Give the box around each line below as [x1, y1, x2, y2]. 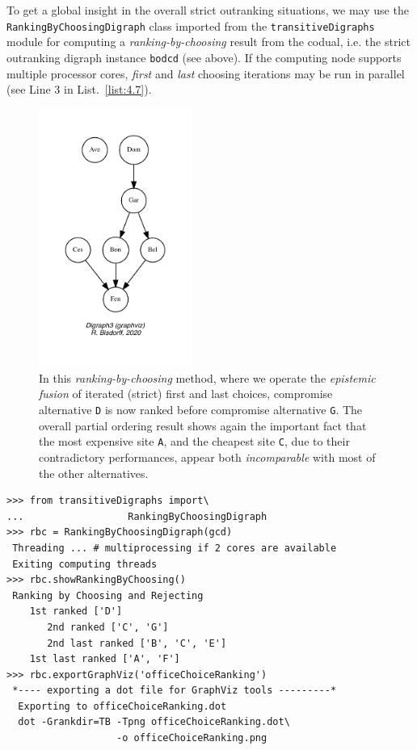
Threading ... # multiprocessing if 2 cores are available [12, 542, 337, 554]
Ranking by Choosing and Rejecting [12, 589, 204, 601]
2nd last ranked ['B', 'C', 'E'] [47, 637, 227, 649]
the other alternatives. [39, 464, 149, 481]
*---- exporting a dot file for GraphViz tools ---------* [12, 685, 337, 697]
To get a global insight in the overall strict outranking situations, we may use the [6, 2, 409, 18]
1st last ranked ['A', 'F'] [29, 653, 180, 665]
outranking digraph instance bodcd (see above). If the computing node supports [6, 48, 402, 65]
